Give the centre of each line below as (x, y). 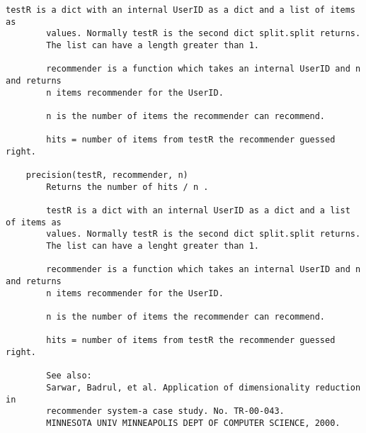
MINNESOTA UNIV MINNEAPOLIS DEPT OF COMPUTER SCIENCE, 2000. (193, 423)
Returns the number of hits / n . (127, 187)
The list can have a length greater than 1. (153, 45)
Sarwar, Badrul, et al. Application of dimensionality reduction (204, 388)
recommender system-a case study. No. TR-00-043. (165, 411)
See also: (69, 376)
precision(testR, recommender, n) (107, 175)
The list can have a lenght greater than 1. (153, 246)
